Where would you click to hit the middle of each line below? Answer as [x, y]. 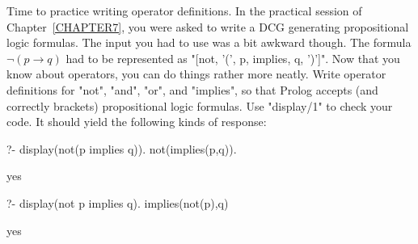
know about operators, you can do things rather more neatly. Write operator [196, 74]
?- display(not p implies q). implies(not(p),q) [118, 202]
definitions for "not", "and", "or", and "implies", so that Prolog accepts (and [192, 89]
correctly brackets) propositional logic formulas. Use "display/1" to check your [200, 105]
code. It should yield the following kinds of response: [137, 122]
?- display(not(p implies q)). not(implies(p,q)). [122, 148]
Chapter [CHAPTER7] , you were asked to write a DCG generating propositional [208, 26]
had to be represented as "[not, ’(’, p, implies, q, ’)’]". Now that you [233, 58]
